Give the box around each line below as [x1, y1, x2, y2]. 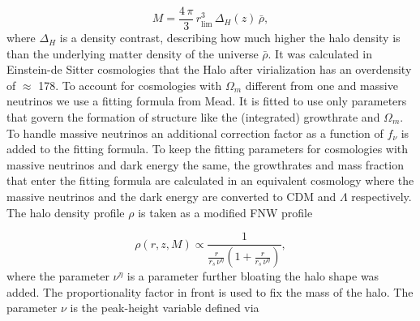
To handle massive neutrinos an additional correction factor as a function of [6, 124, 384, 141]
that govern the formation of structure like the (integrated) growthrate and [6, 109, 380, 126]
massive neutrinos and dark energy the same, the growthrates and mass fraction [6, 156, 404, 173]
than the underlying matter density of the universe [6, 45, 259, 62]
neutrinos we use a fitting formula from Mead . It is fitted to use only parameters [6, 92, 407, 109]
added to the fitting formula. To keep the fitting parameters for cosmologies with [6, 140, 409, 157]
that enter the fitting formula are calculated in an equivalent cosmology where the [6, 172, 414, 189]
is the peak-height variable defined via [70, 299, 259, 316]
